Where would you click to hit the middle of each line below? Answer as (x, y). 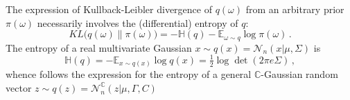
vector (19, 87)
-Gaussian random (299, 74)
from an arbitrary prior (295, 9)
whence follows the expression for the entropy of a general (129, 74)
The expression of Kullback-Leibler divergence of (109, 9)
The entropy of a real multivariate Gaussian (99, 47)
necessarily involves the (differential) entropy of (138, 22)
